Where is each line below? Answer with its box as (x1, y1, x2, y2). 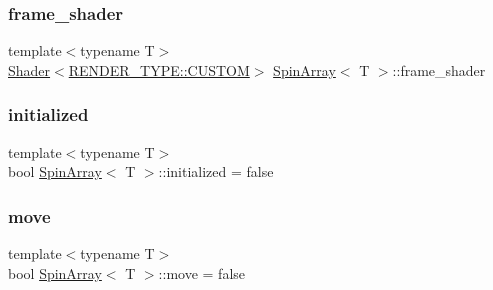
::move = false (158, 262, 246, 283)
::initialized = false (158, 161, 274, 182)
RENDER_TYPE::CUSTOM (68, 59, 250, 80)
